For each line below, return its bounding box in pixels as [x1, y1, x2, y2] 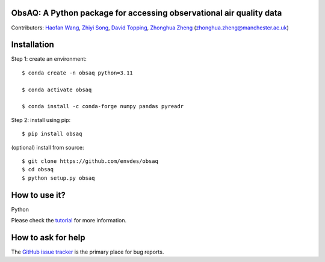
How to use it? [11, 190, 66, 200]
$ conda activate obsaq [22, 86, 92, 93]
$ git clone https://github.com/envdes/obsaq [22, 157, 159, 165]
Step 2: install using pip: [11, 116, 71, 123]
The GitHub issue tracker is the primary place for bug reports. [11, 248, 164, 255]
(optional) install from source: [11, 144, 84, 151]
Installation [11, 40, 54, 50]
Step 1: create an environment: [11, 55, 87, 62]
